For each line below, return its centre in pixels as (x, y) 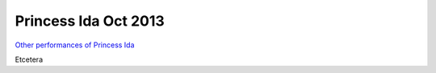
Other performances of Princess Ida (75, 45)
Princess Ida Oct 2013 (90, 21)
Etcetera (29, 59)
